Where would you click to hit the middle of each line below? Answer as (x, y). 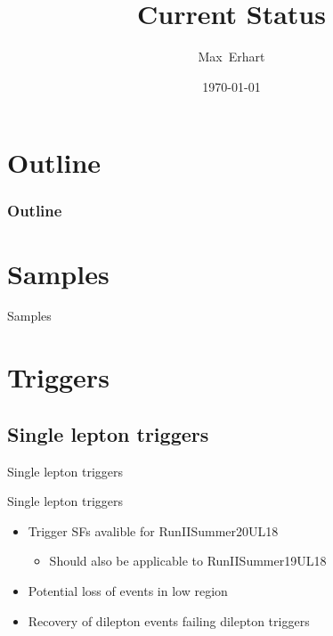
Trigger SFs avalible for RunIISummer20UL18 (153, 530)
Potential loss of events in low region (128, 591)
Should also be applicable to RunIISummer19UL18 (188, 561)
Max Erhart (231, 57)
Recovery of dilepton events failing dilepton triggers (169, 620)
